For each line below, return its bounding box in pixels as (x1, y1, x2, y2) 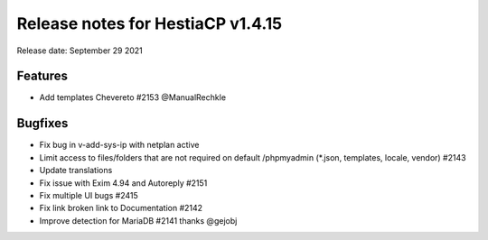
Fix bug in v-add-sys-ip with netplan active (39, 140, 200, 151)
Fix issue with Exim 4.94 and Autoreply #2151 (39, 177, 208, 189)
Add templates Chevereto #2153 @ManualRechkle (39, 92, 226, 103)
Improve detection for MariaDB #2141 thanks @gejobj (39, 215, 238, 226)
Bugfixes (16, 115, 69, 131)
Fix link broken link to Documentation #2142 (39, 203, 203, 214)
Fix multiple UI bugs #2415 (39, 189, 139, 200)
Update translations (39, 165, 113, 176)
